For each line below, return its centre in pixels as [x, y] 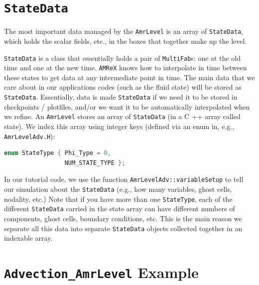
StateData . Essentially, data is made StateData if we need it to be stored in [121, 97]
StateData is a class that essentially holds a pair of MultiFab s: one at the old [122, 58]
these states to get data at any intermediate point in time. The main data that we [129, 77]
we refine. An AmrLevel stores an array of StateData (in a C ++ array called [122, 116]
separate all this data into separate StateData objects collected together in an [123, 228]
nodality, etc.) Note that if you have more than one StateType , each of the [118, 199]
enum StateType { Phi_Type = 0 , [58, 153]
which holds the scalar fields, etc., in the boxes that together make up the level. [126, 41]
